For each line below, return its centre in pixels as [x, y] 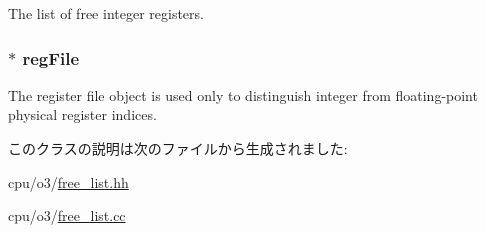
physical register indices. [82, 114]
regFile [51, 57]
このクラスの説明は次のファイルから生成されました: [178, 148]
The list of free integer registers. [106, 13]
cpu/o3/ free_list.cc [67, 215]
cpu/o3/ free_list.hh [68, 181]
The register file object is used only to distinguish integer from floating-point [243, 94]
